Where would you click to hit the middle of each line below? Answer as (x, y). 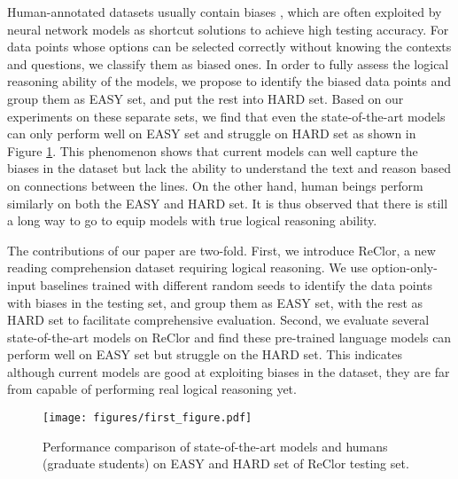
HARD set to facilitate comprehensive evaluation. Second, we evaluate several (218, 320)
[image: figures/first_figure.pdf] (147, 418)
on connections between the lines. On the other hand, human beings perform (215, 185)
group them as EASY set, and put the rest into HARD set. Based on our (206, 98)
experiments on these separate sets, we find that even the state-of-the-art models (226, 116)
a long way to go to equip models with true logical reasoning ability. (192, 220)
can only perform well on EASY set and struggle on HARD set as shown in (212, 133)
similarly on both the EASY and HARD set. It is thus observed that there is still (228, 203)
